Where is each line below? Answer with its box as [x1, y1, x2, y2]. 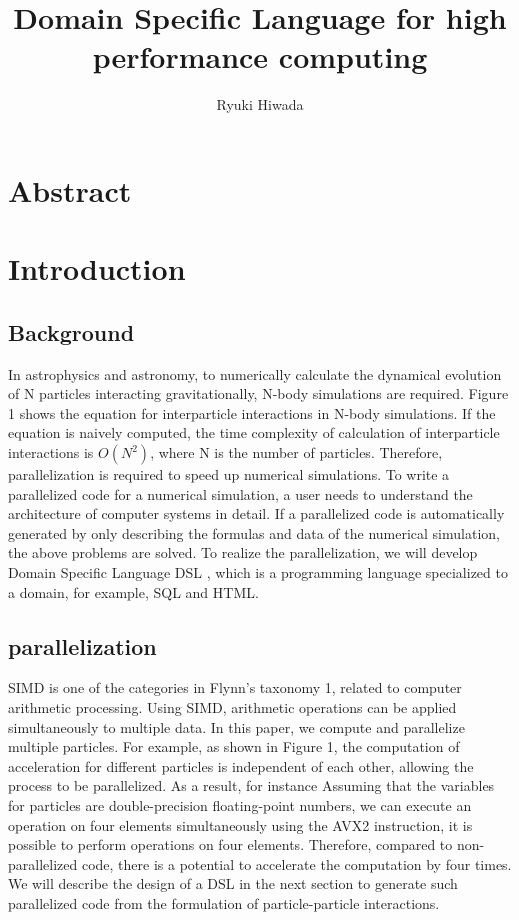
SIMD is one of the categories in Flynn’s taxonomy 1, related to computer [8, 677, 462, 698]
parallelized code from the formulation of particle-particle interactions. [8, 892, 440, 913]
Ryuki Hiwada [216, 94, 304, 115]
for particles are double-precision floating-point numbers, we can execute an [8, 794, 472, 815]
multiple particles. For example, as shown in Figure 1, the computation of [8, 736, 460, 757]
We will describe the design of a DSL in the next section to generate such [8, 873, 458, 894]
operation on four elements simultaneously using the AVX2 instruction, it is [8, 814, 473, 835]
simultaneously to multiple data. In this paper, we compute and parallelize [8, 716, 465, 737]
